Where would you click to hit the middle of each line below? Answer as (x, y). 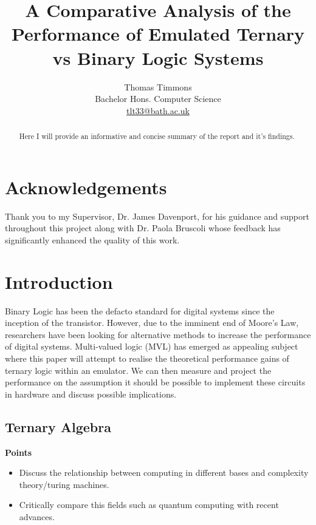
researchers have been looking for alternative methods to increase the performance (158, 334)
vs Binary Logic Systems (158, 57)
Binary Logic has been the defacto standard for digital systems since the (140, 310)
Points (19, 452)
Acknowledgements (86, 187)
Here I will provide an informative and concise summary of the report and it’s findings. (157, 136)
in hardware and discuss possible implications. (91, 394)
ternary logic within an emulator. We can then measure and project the (138, 370)
